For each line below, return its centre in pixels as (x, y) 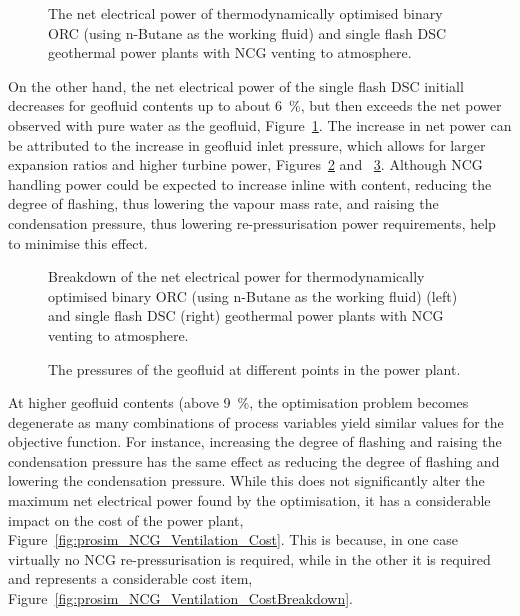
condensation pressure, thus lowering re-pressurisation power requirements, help (252, 222)
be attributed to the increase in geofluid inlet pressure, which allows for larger (247, 144)
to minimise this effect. (78, 242)
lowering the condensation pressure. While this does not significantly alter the (246, 480)
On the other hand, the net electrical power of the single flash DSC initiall (236, 85)
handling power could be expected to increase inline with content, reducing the (250, 183)
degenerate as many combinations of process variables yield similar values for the (256, 421)
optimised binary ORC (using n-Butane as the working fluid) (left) (253, 295)
